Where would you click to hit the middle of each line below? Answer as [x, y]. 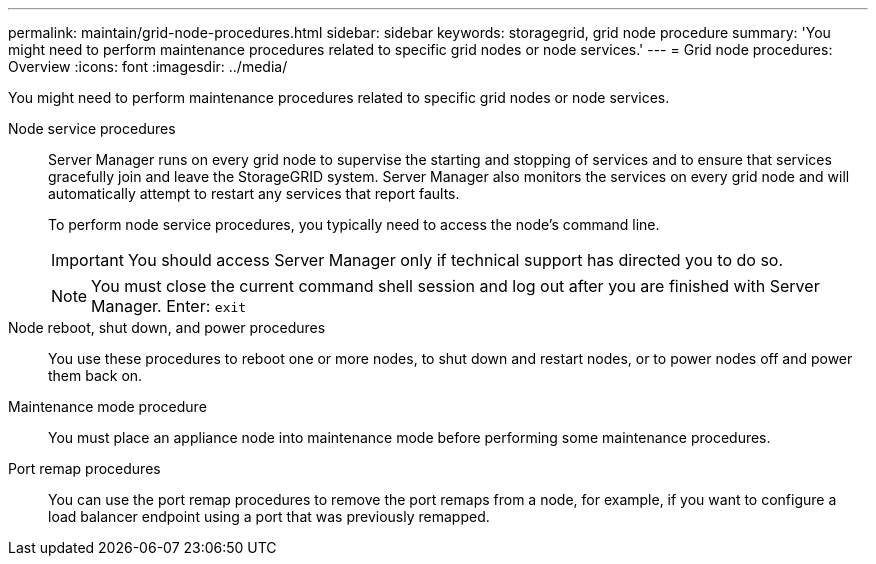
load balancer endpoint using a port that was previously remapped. [269, 516]
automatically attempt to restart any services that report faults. [254, 193]
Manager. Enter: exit [169, 306]
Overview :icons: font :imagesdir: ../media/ [148, 66]
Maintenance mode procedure [107, 406]
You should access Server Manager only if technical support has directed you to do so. [455, 260]
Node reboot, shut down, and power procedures [167, 327]
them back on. [95, 375]
